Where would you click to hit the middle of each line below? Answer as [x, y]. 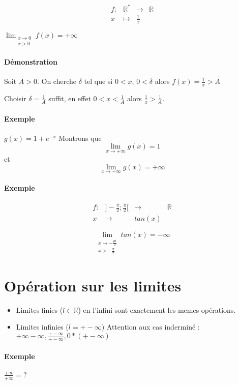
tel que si [98, 81]
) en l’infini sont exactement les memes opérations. [157, 309]
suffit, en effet [70, 98]
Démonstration [31, 62]
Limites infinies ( [42, 327]
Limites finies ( [39, 309]
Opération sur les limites [93, 285]
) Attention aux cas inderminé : [151, 327]
